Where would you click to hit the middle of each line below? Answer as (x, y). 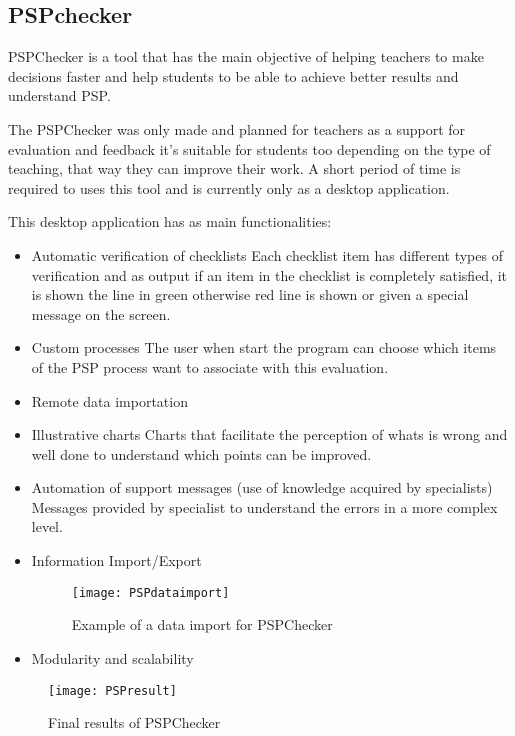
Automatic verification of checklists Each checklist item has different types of (267, 254)
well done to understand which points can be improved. (201, 453)
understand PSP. (59, 95)
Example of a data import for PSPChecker (202, 624)
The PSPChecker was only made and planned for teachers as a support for (237, 128)
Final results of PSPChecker (134, 722)
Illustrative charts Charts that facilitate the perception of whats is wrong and (269, 434)
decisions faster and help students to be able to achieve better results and (233, 75)
